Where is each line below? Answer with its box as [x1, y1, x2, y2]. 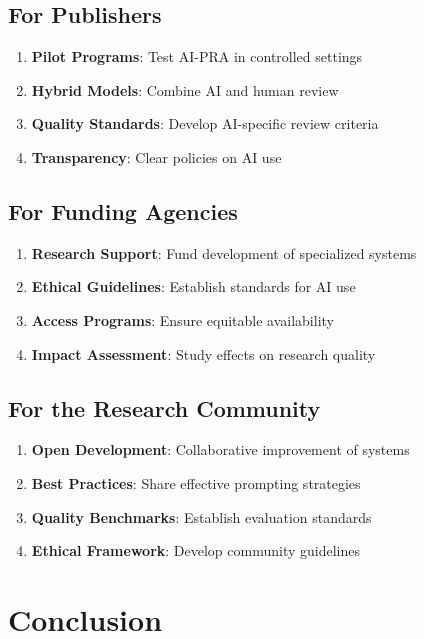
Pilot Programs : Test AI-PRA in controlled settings [31, 46, 363, 67]
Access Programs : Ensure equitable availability [31, 309, 334, 330]
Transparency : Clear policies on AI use [31, 146, 282, 167]
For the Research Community [8, 392, 321, 423]
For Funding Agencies [8, 195, 238, 226]
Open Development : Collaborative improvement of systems [31, 439, 410, 460]
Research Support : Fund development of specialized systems [31, 242, 417, 263]
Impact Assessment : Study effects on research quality [31, 343, 376, 364]
